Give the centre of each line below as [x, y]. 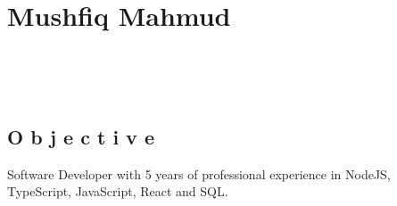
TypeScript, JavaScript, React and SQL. [118, 191]
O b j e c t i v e [81, 136]
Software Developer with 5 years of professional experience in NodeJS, [199, 173]
